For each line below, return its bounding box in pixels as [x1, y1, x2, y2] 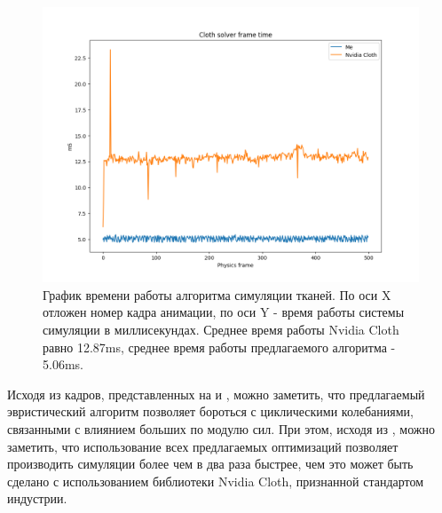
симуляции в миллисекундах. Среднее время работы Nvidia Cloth [43, 320, 399, 339]
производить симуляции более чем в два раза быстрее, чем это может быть [7, 454, 414, 473]
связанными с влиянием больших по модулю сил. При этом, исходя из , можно [7, 420, 435, 438]
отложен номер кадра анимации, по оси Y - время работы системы [43, 303, 405, 321]
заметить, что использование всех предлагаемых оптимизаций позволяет [7, 437, 399, 455]
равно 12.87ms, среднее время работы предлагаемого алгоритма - [43, 337, 396, 356]
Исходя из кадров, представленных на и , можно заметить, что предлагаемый [7, 384, 425, 403]
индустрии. [7, 489, 67, 508]
